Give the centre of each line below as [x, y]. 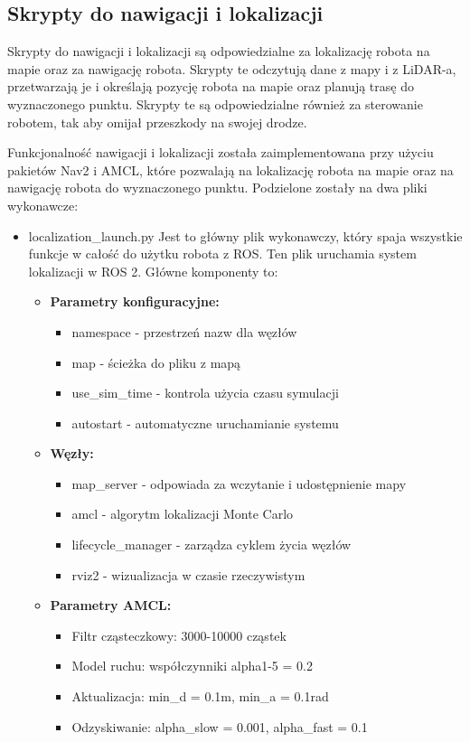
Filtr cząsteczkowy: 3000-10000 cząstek [179, 635]
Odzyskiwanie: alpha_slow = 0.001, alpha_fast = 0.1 [220, 726]
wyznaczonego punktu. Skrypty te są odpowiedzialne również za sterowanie [215, 103]
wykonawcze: [43, 205]
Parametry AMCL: [111, 605]
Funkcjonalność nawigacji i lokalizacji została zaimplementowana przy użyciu [221, 152]
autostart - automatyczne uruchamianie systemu [205, 423]
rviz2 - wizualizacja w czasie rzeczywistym [188, 574]
